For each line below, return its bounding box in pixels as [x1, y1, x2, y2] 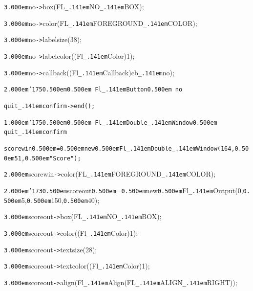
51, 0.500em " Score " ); [14, 155, 81, 162]
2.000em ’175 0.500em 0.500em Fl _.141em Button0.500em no [4, 86, 183, 93]
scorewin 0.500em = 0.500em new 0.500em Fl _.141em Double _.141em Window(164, [4, 145, 235, 152]
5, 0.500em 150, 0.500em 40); [21, 195, 100, 205]
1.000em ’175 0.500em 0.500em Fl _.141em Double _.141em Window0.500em [4, 119, 217, 126]
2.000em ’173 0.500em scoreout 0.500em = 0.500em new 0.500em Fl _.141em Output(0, [4, 185, 243, 195]
